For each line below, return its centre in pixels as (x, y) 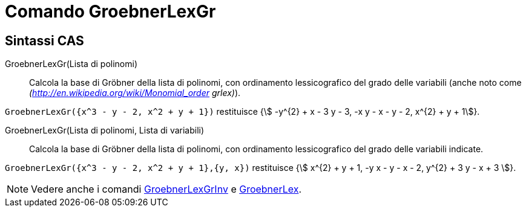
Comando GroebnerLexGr (110, 11)
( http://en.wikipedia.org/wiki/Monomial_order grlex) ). (135, 93)
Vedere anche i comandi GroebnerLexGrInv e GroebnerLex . (166, 189)
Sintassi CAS (44, 40)
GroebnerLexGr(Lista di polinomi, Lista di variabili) (105, 130)
